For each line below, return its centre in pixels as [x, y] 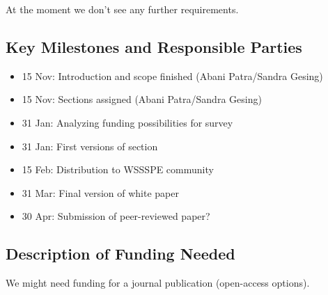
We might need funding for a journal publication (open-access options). [158, 283]
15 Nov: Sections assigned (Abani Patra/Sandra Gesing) [142, 99]
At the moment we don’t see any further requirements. [122, 9]
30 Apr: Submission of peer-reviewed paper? [116, 216]
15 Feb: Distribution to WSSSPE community [118, 169]
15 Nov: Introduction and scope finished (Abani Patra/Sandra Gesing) [172, 75]
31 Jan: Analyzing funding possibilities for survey [127, 122]
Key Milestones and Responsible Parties [154, 46]
